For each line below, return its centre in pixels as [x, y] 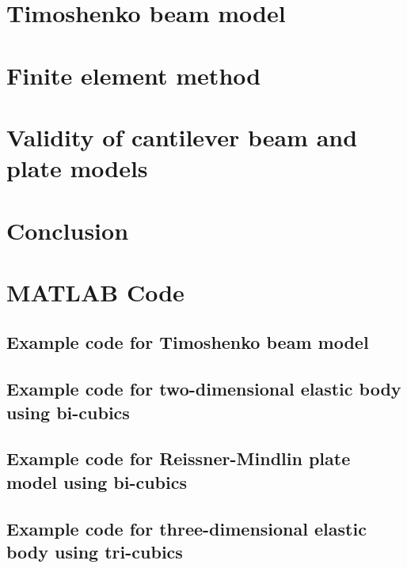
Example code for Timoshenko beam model [188, 342]
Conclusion [68, 230]
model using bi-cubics [97, 481]
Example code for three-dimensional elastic [186, 528]
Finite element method [134, 75]
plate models [77, 168]
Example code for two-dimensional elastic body [204, 389]
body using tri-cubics [95, 551]
